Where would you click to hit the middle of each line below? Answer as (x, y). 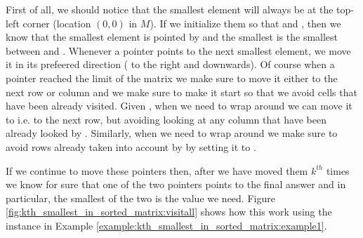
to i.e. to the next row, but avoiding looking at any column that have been (166, 119)
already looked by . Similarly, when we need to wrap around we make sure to (172, 133)
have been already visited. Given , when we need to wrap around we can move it (179, 106)
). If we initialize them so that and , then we (245, 23)
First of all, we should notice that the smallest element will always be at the (170, 9)
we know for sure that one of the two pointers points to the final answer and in (176, 184)
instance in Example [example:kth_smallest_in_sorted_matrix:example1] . (166, 225)
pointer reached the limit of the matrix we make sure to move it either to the (172, 78)
